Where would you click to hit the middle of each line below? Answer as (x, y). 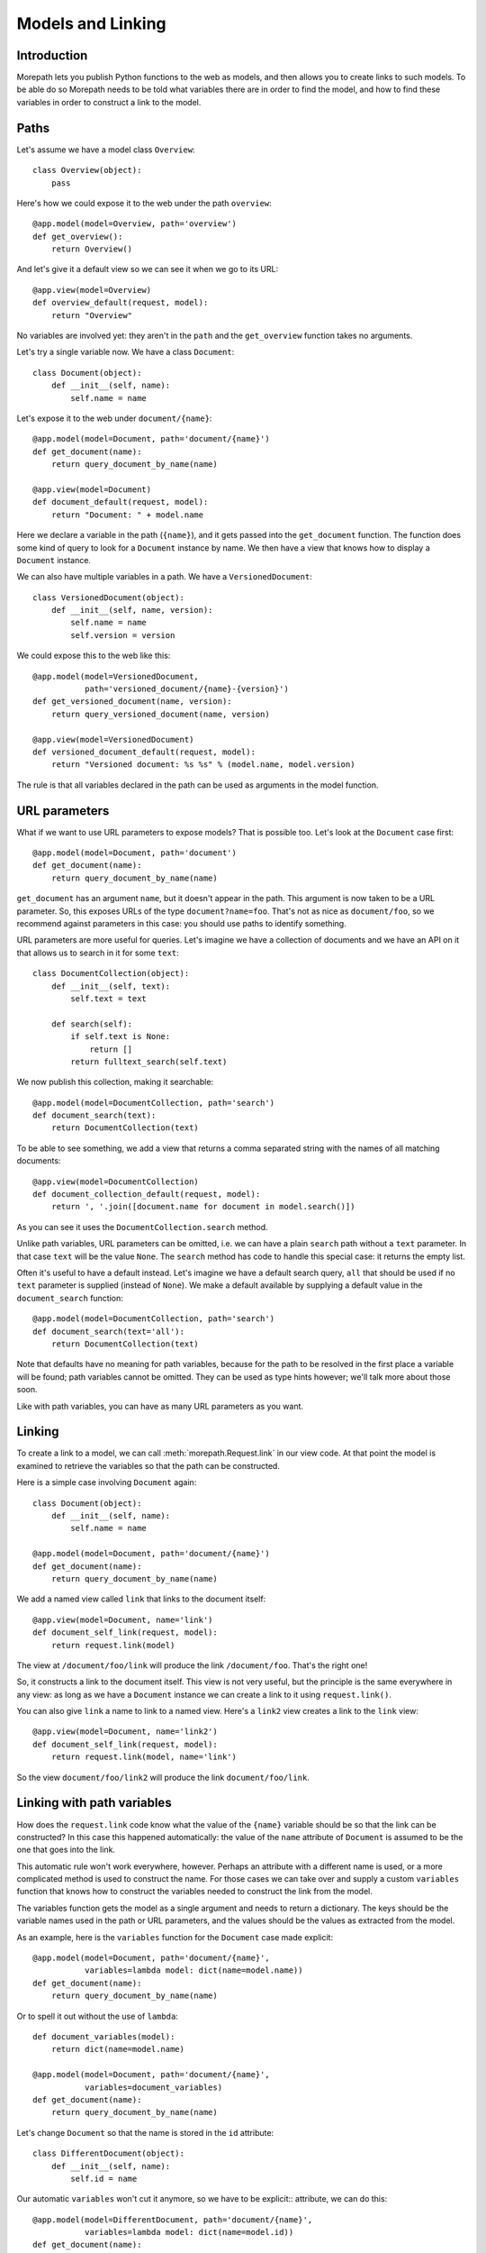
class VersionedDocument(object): (108, 597)
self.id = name (104, 2178)
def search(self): (92, 1024)
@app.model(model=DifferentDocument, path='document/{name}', (173, 2220)
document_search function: (70, 1298)
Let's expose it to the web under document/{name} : (114, 418)
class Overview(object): (87, 170)
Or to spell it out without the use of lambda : (98, 2016)
